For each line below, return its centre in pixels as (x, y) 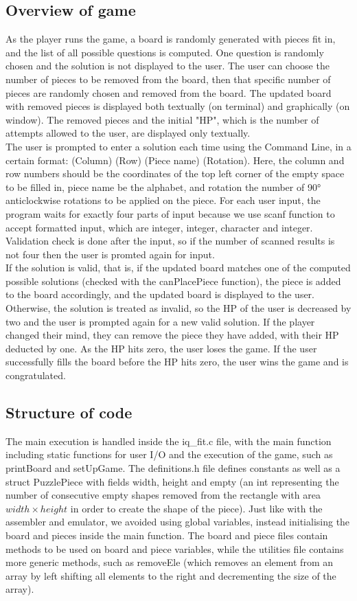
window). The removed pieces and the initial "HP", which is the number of (162, 119)
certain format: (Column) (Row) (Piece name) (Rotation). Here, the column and (175, 160)
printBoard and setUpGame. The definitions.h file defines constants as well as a (173, 468)
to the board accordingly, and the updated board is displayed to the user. (160, 294)
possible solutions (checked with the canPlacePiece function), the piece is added (173, 281)
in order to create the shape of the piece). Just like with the (196, 508)
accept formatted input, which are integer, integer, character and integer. (159, 227)
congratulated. (36, 375)
